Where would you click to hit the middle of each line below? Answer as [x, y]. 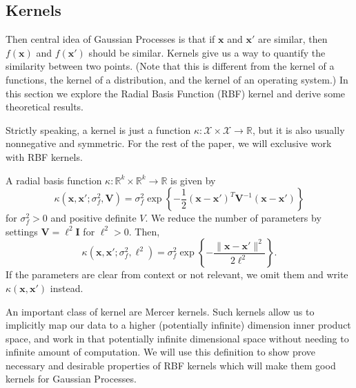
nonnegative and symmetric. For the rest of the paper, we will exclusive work [169, 143]
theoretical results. [45, 107]
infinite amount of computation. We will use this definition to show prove [161, 352]
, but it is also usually [298, 129]
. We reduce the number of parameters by [233, 218]
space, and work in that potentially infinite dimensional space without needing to [177, 338]
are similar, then [293, 39]
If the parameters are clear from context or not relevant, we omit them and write [177, 274]
